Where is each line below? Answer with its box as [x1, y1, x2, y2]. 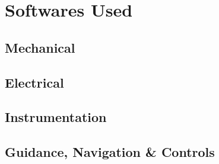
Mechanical [5, 38, 75, 56]
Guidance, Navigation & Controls [5, 143, 215, 161]
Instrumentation [5, 108, 107, 126]
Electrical [5, 73, 64, 91]
